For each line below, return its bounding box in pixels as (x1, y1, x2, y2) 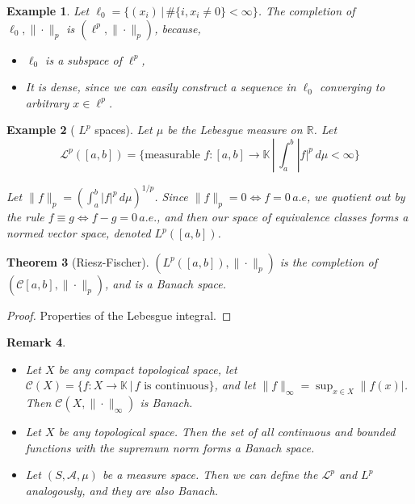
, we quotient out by (307, 188, 405, 205)
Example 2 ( (6, 121, 75, 138)
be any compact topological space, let (58, 360, 237, 377)
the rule (6, 208, 44, 225)
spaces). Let (94, 121, 153, 138)
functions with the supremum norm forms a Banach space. (25, 439, 315, 456)
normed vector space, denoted (6, 225, 151, 241)
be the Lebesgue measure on (167, 121, 303, 138)
